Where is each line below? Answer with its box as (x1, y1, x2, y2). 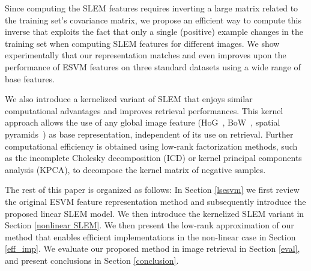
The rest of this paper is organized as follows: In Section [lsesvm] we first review (5, 183, 300, 196)
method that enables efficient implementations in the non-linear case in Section (5, 230, 296, 243)
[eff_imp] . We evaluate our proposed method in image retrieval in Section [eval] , (5, 242, 300, 255)
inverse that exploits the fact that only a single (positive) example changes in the (5, 25, 304, 38)
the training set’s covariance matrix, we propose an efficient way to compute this (5, 13, 301, 26)
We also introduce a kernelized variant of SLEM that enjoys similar (5, 93, 253, 105)
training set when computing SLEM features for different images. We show (5, 37, 280, 49)
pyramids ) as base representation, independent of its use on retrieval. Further (5, 127, 294, 140)
